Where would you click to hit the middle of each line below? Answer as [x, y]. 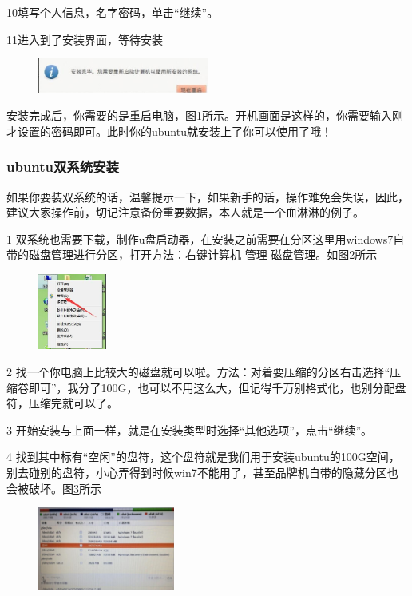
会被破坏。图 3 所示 [54, 488]
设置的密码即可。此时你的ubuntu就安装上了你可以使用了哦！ [174, 131]
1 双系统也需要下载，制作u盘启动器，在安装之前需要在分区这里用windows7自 [206, 238]
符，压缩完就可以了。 [62, 403]
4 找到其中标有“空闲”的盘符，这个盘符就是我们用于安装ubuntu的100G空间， [203, 457]
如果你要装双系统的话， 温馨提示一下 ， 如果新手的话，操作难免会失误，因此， [208, 196]
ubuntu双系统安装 [63, 167]
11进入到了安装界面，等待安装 [85, 39]
